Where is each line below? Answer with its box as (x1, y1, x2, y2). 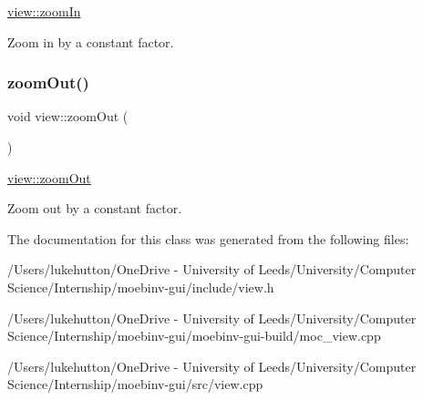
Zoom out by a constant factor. (7, 199, 182, 218)
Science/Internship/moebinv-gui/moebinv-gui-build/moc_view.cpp (7, 326, 381, 345)
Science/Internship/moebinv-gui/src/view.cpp (7, 374, 263, 394)
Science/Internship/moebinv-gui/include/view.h (7, 277, 274, 296)
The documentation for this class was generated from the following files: (7, 229, 409, 248)
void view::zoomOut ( (7, 107, 129, 126)
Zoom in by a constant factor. (7, 32, 174, 51)
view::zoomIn (7, 2, 81, 20)
